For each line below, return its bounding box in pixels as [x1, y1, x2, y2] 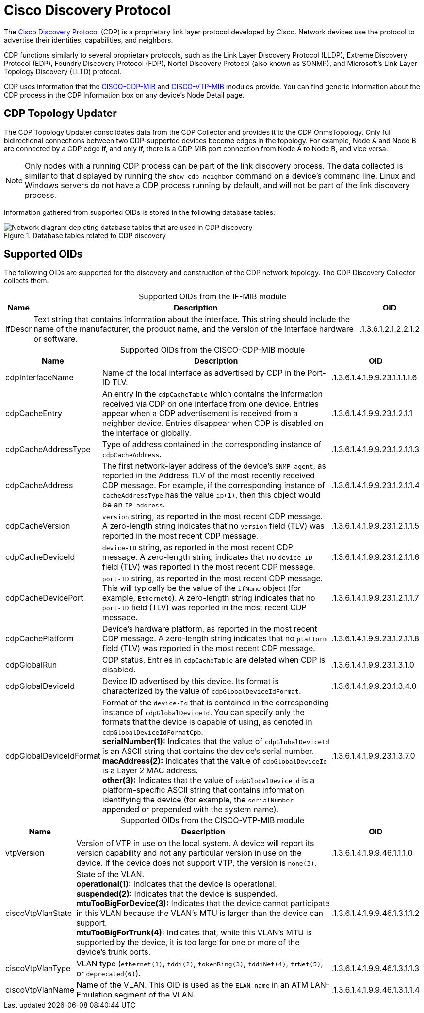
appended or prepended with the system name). [102, 804, 279, 815]
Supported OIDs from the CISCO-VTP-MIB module [121, 816, 304, 826]
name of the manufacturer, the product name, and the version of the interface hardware [33, 324, 354, 334]
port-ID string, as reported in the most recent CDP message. [102, 573, 323, 584]
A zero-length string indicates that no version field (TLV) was [102, 521, 325, 531]
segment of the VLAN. [114, 990, 196, 1000]
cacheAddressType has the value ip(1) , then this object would [102, 490, 321, 500]
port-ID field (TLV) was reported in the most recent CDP [102, 603, 307, 613]
